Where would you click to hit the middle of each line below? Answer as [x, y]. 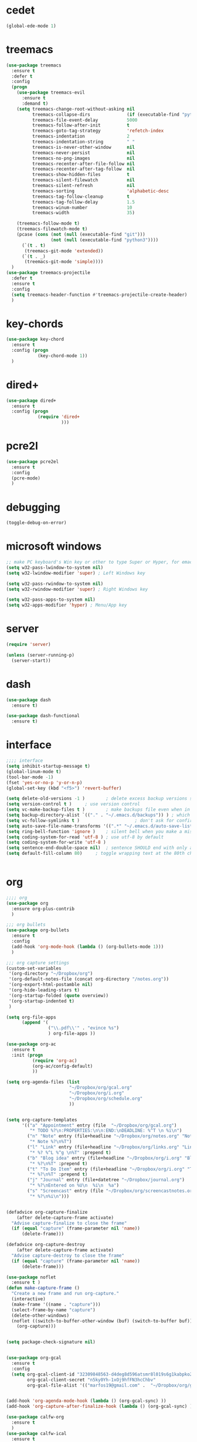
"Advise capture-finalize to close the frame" [69, 1223]
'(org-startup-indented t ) [42, 1001]
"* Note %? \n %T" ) [51, 1142]
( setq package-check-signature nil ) [51, 1342]
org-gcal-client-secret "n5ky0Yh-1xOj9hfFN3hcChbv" [92, 1380]
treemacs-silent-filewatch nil [83, 180]
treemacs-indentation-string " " [83, 142]
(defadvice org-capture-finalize [47, 1212]
